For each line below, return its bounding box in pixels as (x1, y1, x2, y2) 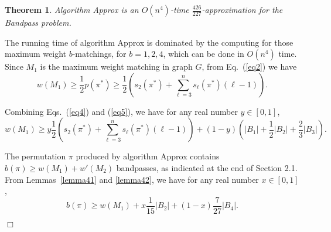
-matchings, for (72, 47, 127, 60)
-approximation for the (202, 4, 283, 15)
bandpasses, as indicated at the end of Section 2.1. (116, 161, 298, 173)
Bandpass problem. (5, 16, 71, 28)
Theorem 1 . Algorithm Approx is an (5, 4, 139, 15)
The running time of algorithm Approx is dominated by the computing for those (5, 36, 294, 48)
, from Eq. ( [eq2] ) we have (202, 60, 297, 73)
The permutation (5, 150, 66, 162)
